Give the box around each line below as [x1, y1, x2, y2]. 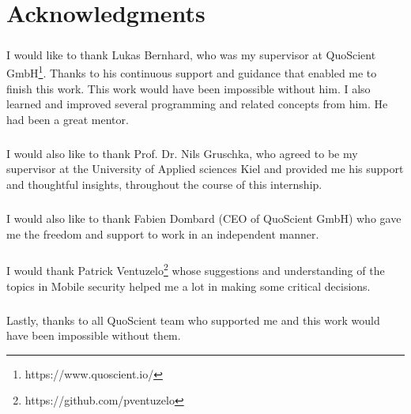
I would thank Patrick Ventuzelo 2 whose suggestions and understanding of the [6, 260, 385, 279]
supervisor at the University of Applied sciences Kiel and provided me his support [6, 160, 404, 177]
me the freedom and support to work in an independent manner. [6, 225, 319, 242]
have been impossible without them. [6, 327, 181, 344]
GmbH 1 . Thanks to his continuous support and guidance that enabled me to [6, 62, 377, 81]
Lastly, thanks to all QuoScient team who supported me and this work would [6, 311, 380, 328]
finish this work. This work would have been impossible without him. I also [6, 80, 371, 96]
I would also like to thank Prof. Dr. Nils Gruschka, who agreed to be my [6, 145, 358, 161]
